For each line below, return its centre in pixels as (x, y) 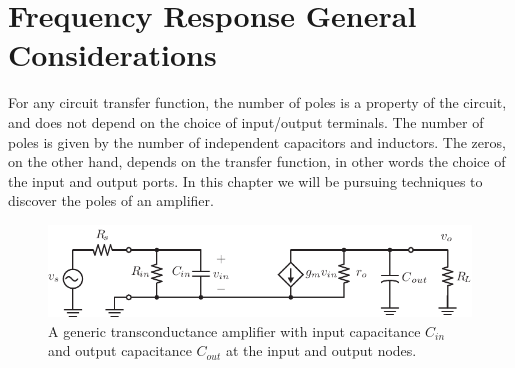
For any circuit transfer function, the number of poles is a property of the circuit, (257, 102)
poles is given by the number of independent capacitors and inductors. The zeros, (257, 141)
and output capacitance (120, 350)
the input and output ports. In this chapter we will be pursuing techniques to (245, 180)
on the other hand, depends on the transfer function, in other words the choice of (257, 161)
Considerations (112, 54)
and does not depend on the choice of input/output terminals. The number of (246, 121)
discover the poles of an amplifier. (111, 200)
